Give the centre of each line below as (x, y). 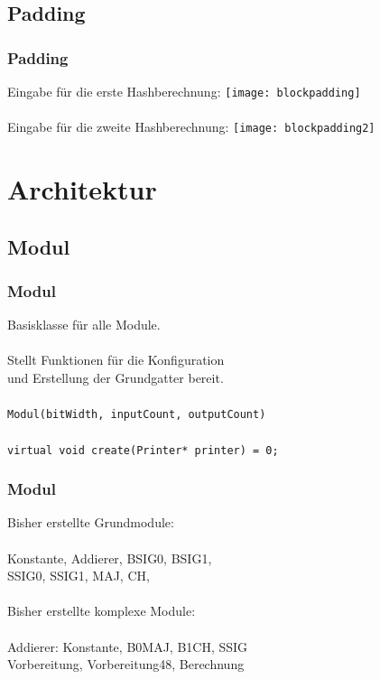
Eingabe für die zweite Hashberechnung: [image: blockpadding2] (191, 127)
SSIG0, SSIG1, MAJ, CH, (79, 576)
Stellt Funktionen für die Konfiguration (116, 360)
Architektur (82, 189)
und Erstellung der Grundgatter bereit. (116, 378)
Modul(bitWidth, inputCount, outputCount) (137, 415)
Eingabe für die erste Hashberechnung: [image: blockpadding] (184, 91)
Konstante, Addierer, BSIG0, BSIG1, (110, 558)
